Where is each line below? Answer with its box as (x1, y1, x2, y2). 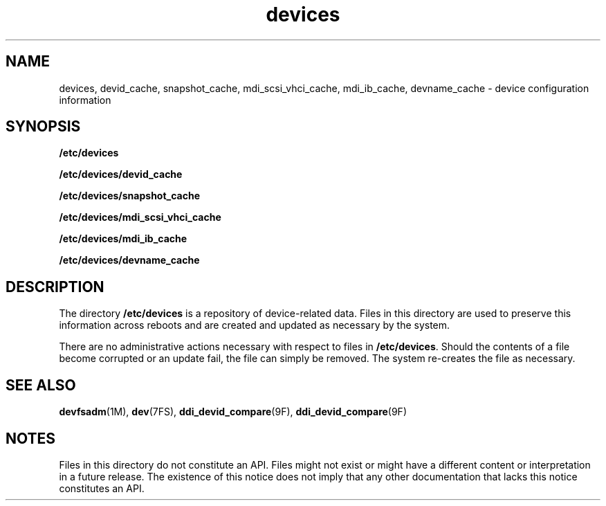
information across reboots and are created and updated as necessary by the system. (59, 319, 450, 332)
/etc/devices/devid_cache (59, 168, 183, 181)
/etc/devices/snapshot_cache (59, 190, 201, 202)
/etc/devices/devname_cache (59, 254, 200, 266)
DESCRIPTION (6, 278, 104, 296)
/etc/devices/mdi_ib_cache (59, 233, 187, 245)
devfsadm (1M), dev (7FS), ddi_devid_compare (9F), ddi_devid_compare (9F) (59, 406, 407, 418)
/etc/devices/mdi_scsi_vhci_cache (59, 211, 221, 224)
